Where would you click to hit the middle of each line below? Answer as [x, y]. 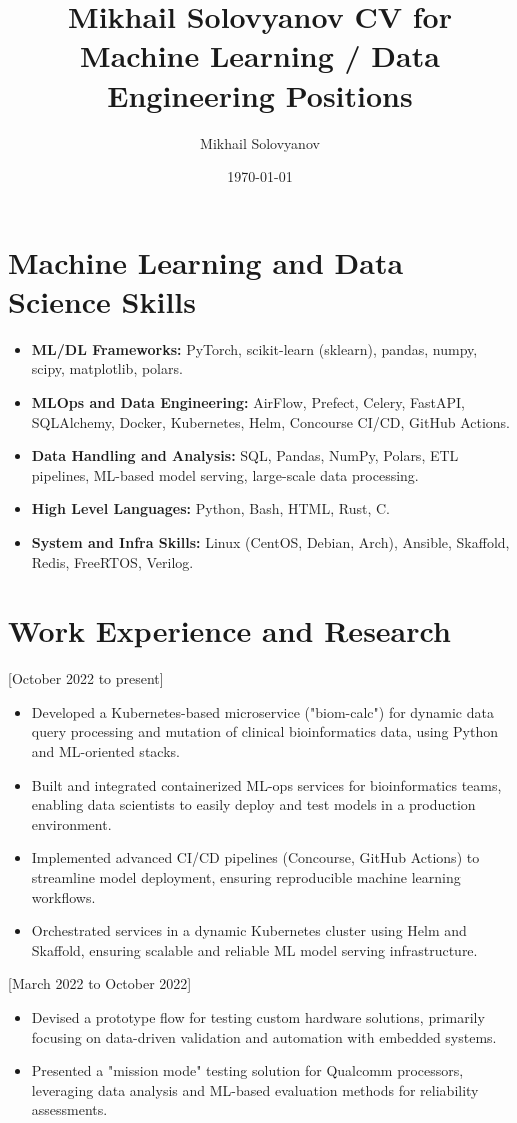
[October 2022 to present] [86, 678]
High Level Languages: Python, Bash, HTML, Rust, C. [210, 508]
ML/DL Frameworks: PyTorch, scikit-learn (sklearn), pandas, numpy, [254, 348]
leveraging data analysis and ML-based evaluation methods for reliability [255, 1089]
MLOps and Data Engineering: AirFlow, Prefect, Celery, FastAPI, [248, 402]
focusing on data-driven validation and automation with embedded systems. [264, 1036]
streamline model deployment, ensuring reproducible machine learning [246, 877]
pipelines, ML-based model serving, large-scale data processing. [225, 474]
